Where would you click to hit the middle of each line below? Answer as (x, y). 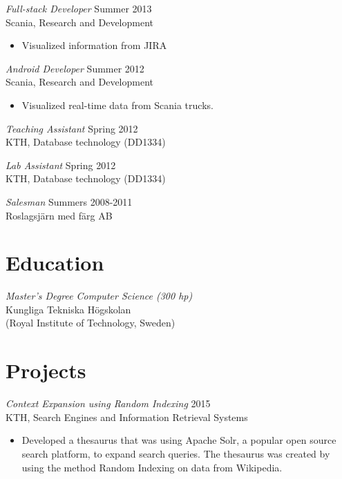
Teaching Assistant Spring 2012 (72, 128)
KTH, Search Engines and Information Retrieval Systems (127, 417)
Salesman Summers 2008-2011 (69, 201)
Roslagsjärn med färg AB (59, 215)
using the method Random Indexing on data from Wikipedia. (152, 467)
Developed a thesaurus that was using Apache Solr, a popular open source (179, 440)
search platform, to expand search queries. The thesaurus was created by (176, 453)
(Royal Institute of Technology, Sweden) (91, 323)
